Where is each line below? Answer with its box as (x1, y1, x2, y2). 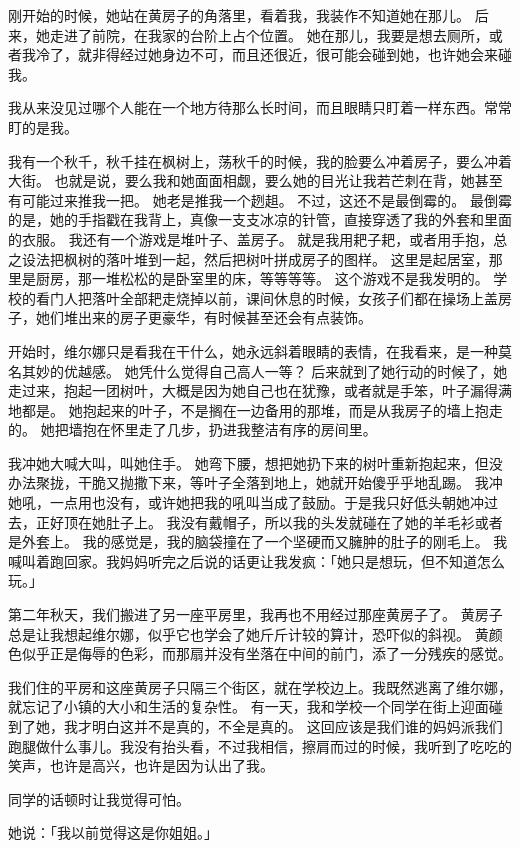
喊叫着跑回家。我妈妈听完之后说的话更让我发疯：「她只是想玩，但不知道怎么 (8, 550, 505, 571)
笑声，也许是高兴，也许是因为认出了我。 (8, 755, 274, 776)
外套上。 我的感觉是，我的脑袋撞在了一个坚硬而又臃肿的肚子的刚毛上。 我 (21, 531, 508, 552)
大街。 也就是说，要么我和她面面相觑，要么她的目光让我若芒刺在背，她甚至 (8, 170, 503, 191)
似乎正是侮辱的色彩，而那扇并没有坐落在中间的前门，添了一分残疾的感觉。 (21, 643, 512, 664)
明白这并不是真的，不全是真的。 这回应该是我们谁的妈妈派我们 (91, 716, 503, 736)
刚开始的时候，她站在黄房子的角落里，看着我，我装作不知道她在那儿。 (8, 5, 470, 25)
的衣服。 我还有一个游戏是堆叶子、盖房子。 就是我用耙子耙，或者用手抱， (8, 228, 494, 249)
